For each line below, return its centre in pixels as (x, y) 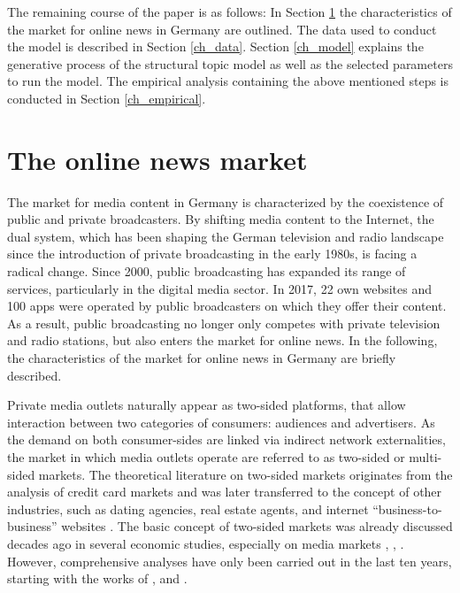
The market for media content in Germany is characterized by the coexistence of (226, 201)
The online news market (157, 159)
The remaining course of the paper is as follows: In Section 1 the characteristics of (230, 12)
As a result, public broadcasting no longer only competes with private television (224, 323)
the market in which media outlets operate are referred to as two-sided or (206, 457)
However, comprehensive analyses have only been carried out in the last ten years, (230, 561)
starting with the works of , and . (97, 578)
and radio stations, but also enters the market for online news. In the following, (222, 340)
